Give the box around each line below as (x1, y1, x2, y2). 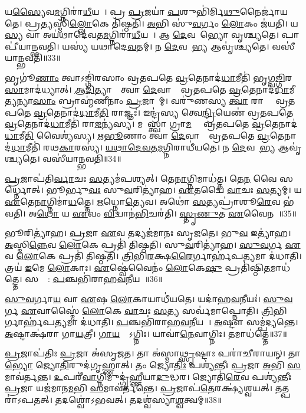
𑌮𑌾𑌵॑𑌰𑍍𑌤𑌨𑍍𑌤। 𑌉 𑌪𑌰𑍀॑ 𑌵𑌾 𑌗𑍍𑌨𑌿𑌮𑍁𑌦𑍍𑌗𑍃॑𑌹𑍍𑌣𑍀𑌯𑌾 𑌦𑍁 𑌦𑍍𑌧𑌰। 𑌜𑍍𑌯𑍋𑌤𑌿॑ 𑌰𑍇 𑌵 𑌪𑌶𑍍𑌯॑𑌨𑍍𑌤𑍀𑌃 (5, 370, 292, 382)
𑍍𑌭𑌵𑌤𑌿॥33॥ (5, 51, 61, 64)
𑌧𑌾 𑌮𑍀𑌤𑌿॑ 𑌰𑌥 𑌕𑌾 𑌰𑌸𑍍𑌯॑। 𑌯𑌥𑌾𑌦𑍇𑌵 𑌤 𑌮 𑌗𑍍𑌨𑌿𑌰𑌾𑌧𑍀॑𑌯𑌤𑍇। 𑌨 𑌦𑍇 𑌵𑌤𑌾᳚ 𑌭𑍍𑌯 (11, 140, 275, 153)
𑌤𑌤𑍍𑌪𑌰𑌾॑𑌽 (275, 382, 289, 394)
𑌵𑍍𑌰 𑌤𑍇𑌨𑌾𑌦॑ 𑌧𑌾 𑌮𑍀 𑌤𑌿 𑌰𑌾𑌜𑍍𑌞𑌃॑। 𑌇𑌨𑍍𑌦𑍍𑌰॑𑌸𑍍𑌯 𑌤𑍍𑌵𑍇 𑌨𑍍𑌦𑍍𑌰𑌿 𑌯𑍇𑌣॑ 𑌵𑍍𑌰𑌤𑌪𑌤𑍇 (34, 106, 294, 118)
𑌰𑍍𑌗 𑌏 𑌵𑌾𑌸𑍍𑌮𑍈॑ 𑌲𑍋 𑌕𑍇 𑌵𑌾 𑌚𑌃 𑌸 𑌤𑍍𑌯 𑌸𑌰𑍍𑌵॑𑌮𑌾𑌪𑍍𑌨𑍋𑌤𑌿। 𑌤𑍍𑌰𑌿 (5, 304, 274, 316)
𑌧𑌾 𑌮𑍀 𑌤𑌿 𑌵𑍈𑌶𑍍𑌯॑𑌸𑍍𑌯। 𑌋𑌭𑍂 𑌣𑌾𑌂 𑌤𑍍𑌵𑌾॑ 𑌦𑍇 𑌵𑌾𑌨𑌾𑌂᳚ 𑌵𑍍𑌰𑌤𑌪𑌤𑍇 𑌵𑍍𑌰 (5, 129, 270, 141)
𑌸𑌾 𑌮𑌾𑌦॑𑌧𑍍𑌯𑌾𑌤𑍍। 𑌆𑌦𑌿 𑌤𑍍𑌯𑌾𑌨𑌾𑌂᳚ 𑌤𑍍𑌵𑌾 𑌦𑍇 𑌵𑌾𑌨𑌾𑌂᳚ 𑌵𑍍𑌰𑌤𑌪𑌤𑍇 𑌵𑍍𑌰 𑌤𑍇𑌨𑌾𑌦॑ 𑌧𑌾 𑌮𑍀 (5, 83, 295, 95)
